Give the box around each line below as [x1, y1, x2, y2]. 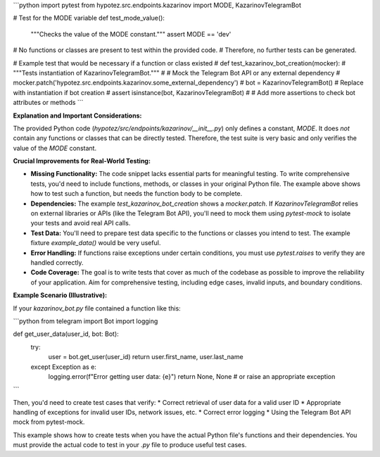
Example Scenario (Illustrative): [13, 291, 108, 299]
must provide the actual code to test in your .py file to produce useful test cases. [13, 441, 247, 449]
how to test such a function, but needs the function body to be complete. [30, 189, 243, 198]
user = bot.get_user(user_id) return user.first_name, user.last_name [48, 353, 243, 361]
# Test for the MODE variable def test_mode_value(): [13, 14, 165, 23]
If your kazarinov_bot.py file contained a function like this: [13, 303, 181, 313]
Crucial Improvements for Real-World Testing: [13, 157, 151, 165]
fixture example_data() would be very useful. [30, 239, 161, 247]
